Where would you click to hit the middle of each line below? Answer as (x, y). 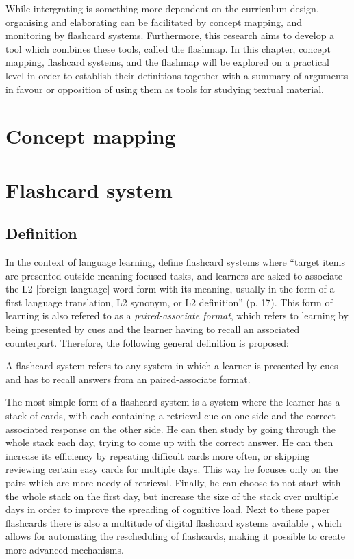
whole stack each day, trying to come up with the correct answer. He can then (169, 442)
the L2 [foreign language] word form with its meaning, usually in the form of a (170, 289)
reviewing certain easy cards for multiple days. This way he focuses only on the (172, 469)
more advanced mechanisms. (65, 549)
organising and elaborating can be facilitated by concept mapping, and (154, 22)
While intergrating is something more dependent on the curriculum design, (162, 8)
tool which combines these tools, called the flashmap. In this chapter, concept (168, 48)
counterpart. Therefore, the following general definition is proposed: (147, 342)
